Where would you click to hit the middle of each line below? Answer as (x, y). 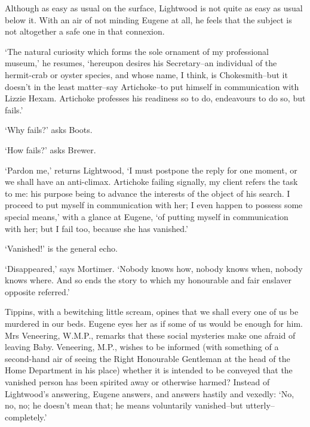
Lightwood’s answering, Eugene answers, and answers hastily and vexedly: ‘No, (150, 393)
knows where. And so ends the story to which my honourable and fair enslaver (148, 280)
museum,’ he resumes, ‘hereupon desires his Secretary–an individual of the (141, 63)
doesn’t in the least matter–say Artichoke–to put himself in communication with (152, 86)
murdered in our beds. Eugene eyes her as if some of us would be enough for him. (154, 324)
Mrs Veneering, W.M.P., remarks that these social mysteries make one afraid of (150, 335)
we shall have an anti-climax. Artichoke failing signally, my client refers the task (151, 182)
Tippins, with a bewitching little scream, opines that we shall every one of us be (152, 312)
